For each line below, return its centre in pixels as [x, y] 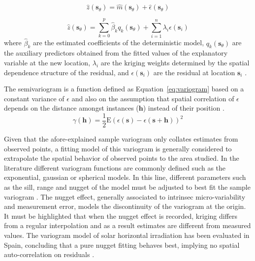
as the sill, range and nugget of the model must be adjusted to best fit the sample [127, 187]
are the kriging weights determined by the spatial [175, 62]
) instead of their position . [184, 108]
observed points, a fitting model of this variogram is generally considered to [118, 148]
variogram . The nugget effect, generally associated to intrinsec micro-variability [125, 196]
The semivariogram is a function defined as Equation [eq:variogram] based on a [124, 89]
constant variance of [34, 98]
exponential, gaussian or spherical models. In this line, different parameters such [125, 177]
